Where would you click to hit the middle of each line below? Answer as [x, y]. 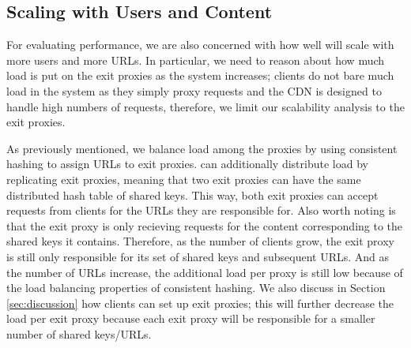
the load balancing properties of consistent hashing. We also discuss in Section [196, 288]
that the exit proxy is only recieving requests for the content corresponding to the [205, 225]
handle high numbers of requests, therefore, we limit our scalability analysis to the [205, 106]
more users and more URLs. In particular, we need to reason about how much [196, 60]
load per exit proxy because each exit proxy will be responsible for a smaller [191, 318]
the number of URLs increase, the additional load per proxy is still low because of [205, 272]
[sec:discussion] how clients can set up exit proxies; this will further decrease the [200, 303]
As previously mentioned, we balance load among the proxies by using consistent [202, 148]
